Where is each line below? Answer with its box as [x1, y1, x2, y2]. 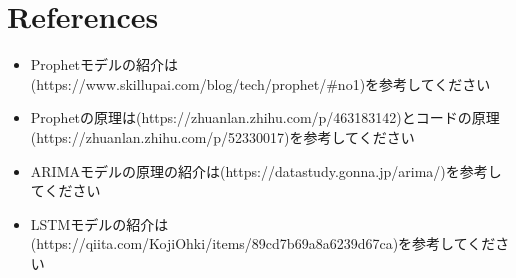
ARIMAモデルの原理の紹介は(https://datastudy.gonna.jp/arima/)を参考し [30, 160, 502, 181]
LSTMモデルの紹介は [30, 213, 169, 234]
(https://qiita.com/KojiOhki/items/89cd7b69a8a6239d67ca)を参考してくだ [30, 233, 496, 254]
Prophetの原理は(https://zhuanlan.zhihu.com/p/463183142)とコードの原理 [30, 107, 500, 128]
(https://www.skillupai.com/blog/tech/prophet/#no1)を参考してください [30, 73, 491, 94]
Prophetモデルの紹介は [30, 54, 179, 75]
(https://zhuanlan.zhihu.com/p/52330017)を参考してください [30, 126, 415, 147]
